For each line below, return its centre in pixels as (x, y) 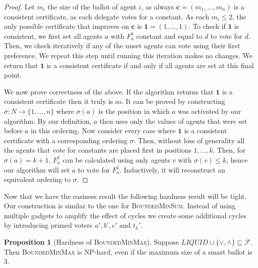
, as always (158, 6)
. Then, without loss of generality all (189, 140)
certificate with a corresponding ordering (66, 140)
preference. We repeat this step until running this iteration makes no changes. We (128, 55)
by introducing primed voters (48, 225)
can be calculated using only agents (116, 159)
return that (21, 65)
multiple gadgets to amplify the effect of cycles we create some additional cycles (125, 215)
